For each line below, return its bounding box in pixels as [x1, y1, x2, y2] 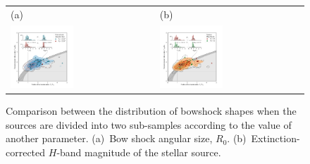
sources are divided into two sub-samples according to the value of [6, 117, 292, 132]
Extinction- [251, 131, 300, 146]
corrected [6, 144, 46, 159]
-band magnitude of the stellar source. [56, 144, 221, 159]
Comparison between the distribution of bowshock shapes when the [6, 103, 297, 118]
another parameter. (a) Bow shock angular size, [6, 131, 213, 146]
